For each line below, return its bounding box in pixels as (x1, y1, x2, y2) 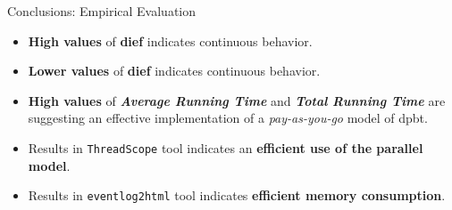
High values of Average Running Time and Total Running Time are (28, 91, 446, 109)
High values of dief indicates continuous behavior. (28, 31, 313, 50)
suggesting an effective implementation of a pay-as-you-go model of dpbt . (28, 109, 428, 127)
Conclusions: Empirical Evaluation (7, 2, 197, 20)
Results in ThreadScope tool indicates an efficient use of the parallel (28, 138, 423, 157)
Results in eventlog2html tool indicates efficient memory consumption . (28, 186, 446, 205)
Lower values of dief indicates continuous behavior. (28, 61, 321, 80)
